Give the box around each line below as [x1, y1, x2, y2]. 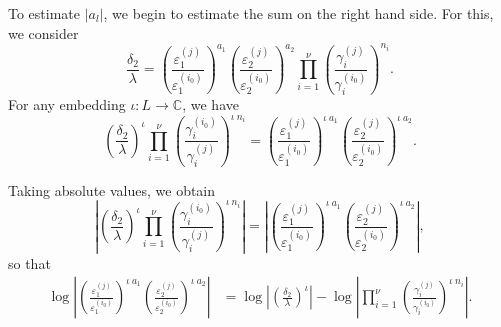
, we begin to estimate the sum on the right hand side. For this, [103, 3, 494, 23]
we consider [8, 22, 79, 43]
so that [8, 252, 51, 273]
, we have [182, 94, 239, 115]
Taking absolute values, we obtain [8, 179, 216, 200]
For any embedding [8, 94, 126, 115]
